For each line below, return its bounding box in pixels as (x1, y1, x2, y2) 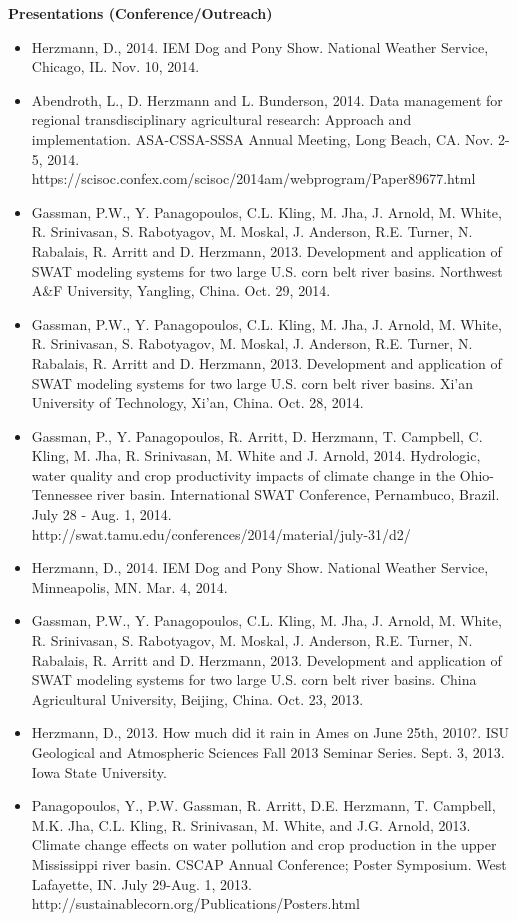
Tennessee (31, 484, 93, 505)
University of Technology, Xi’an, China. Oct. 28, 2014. (31, 392, 364, 413)
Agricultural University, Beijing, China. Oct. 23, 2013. (31, 688, 364, 709)
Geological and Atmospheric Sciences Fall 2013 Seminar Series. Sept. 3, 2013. (31, 742, 505, 762)
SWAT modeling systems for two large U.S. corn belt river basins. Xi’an (31, 372, 473, 393)
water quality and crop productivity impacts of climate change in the (31, 464, 456, 485)
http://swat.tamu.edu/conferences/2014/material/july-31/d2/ (31, 523, 411, 544)
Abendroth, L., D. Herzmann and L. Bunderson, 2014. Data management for (31, 89, 503, 110)
